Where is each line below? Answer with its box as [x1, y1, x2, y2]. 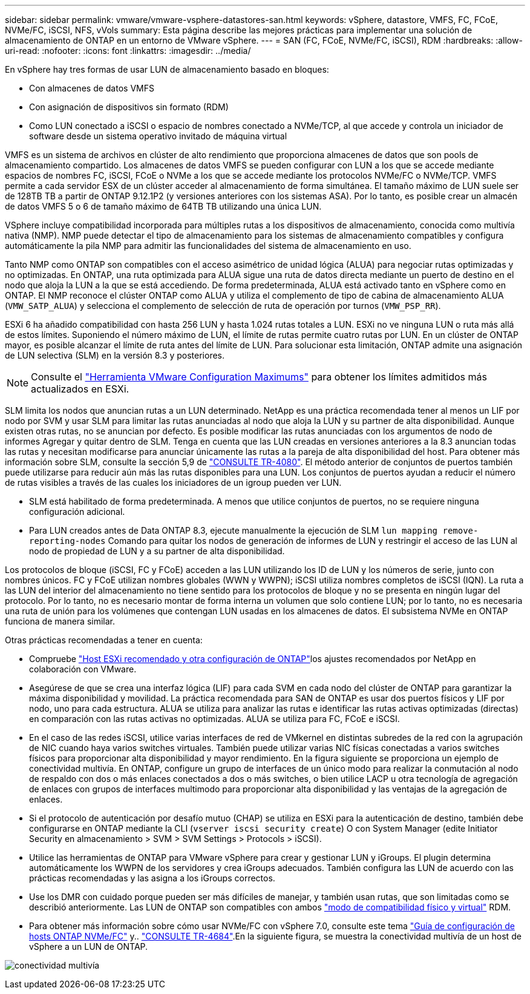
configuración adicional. [29, 506, 125, 517]
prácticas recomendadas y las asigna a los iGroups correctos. [29, 873, 275, 883]
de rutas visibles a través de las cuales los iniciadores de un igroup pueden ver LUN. [5, 477, 342, 488]
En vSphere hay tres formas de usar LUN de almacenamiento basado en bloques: [5, 64, 329, 75]
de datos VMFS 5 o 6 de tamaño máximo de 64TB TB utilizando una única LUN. [5, 201, 322, 211]
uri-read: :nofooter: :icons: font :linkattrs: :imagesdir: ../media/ [5, 45, 251, 56]
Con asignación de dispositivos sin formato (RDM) [29, 102, 229, 112]
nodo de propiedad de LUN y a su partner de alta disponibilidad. [29, 546, 285, 556]
